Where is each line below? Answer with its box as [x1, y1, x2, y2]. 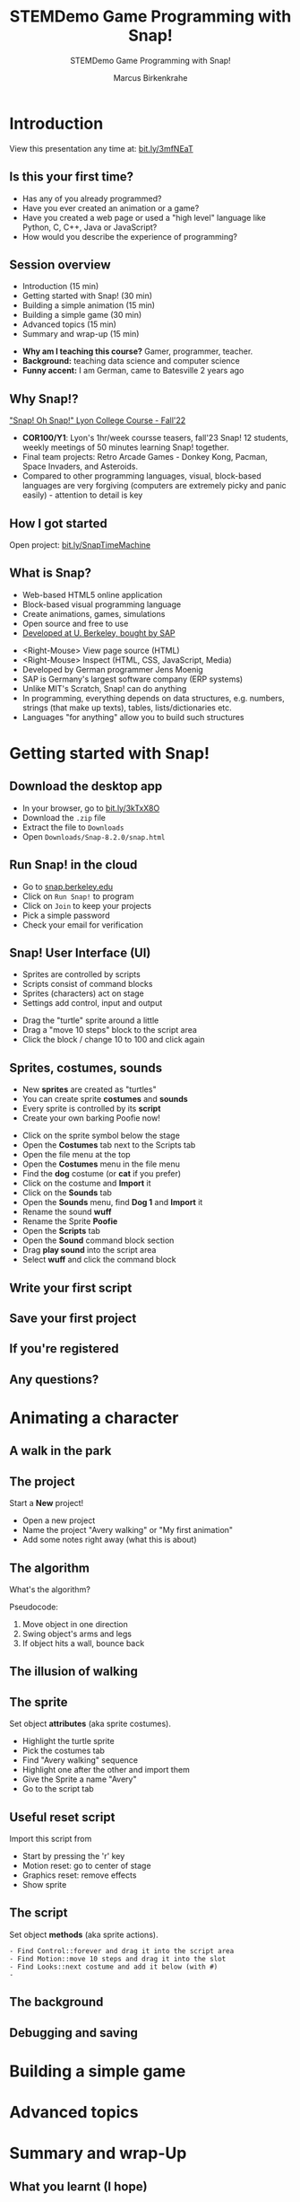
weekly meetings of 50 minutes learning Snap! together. [21, 442, 229, 453]
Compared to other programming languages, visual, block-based [21, 471, 261, 481]
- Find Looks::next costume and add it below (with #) [9, 1962, 219, 1971]
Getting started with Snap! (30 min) [21, 290, 153, 302]
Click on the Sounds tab [21, 1187, 112, 1198]
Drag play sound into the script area [21, 1245, 157, 1255]
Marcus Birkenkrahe [113, 72, 188, 83]
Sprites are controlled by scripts [21, 969, 141, 980]
